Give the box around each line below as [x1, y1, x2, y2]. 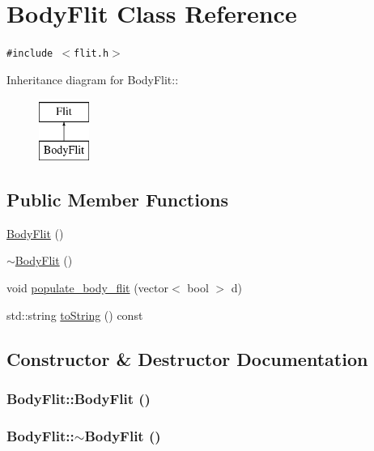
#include [6, 48, 53, 60]
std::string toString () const [6, 306, 143, 323]
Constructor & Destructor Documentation [6, 346, 368, 371]
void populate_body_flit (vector [6, 279, 168, 296]
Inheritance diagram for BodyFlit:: [6, 70, 179, 87]
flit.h [74, 48, 109, 60]
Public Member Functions [6, 186, 228, 211]
